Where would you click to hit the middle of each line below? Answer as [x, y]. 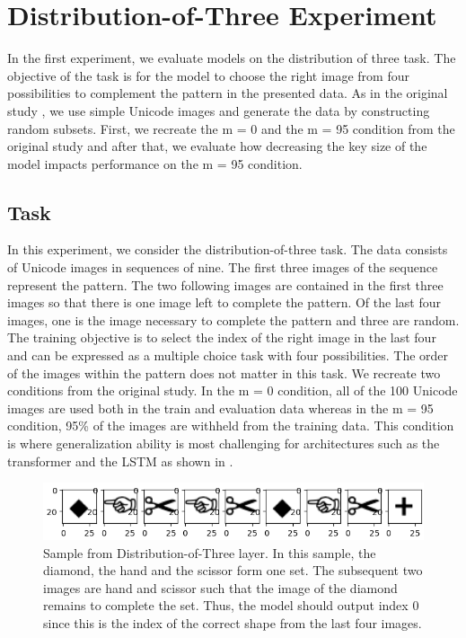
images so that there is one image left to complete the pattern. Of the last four [224, 302]
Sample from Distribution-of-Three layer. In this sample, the [210, 552]
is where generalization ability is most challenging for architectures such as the [224, 443]
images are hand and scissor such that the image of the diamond [220, 587]
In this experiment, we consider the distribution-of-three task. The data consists [228, 249]
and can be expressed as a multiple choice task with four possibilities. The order [228, 355]
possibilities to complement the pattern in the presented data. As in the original [228, 93]
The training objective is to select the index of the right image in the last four [222, 337]
